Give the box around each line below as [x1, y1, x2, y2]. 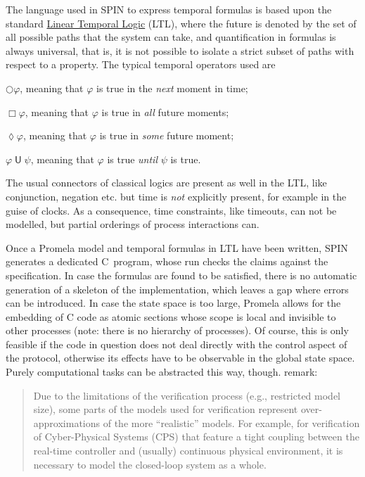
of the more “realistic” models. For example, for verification [103, 415, 360, 430]
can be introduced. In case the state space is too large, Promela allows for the [6, 295, 341, 310]
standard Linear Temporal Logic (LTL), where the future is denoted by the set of [6, 15, 357, 30]
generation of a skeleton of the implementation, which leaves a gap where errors [6, 281, 349, 296]
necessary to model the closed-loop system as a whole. [33, 457, 267, 471]
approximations [33, 415, 101, 430]
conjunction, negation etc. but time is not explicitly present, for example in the [6, 189, 347, 203]
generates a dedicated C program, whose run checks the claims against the [6, 254, 328, 269]
